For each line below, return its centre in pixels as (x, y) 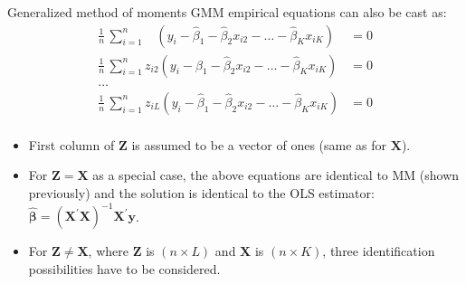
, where (108, 251)
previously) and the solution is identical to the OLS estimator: (201, 192)
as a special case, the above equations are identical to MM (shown (276, 175)
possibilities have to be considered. (124, 268)
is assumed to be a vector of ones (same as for (259, 144)
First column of (71, 144)
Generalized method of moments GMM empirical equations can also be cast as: (227, 12)
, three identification (379, 251)
